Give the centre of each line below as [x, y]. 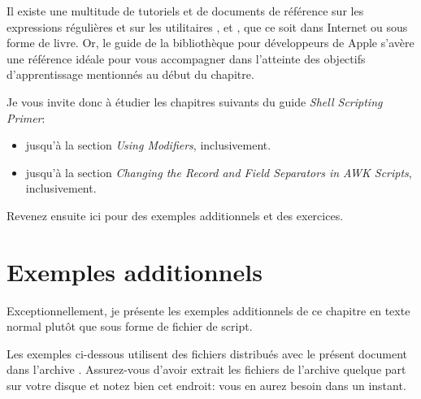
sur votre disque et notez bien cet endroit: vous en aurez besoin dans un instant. [206, 386]
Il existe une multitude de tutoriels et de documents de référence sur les [185, 11]
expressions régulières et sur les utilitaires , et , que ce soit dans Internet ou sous [207, 26]
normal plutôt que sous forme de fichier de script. [130, 326]
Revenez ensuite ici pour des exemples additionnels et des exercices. [175, 215]
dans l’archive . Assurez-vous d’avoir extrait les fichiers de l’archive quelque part [206, 369]
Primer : [26, 117]
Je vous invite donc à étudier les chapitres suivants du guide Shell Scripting [195, 101]
